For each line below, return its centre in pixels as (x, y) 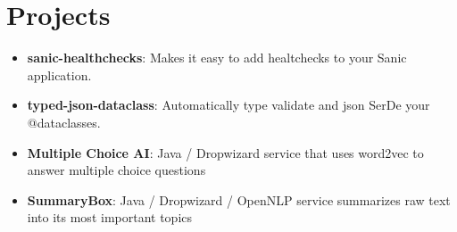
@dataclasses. (64, 122)
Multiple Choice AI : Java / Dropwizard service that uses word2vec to (225, 152)
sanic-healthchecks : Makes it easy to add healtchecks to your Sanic (217, 58)
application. (59, 75)
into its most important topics (110, 217)
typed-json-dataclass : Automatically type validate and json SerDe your (228, 105)
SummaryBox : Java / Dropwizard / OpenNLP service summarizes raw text (239, 199)
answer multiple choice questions (116, 170)
